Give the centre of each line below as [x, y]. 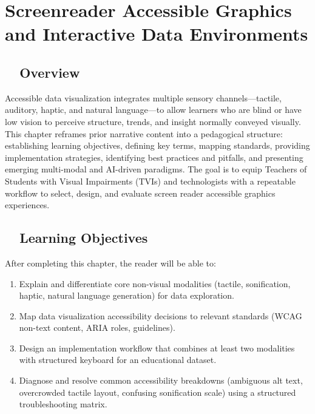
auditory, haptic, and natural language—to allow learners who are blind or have [153, 110]
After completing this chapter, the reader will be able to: [110, 263]
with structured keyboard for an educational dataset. [118, 360]
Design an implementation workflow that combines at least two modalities [157, 348]
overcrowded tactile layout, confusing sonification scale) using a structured [157, 392]
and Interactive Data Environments [157, 34]
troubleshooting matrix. [63, 404]
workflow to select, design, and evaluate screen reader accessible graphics [140, 193]
